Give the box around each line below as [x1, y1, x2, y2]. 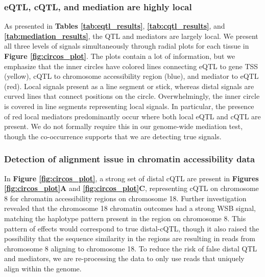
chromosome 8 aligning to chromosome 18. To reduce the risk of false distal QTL [4, 243, 257, 253]
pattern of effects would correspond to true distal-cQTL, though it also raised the [4, 223, 259, 233]
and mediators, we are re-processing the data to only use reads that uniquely [4, 253, 245, 264]
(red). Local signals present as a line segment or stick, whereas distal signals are [4, 80, 254, 91]
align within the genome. [4, 263, 82, 273]
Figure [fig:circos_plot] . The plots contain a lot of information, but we [4, 51, 235, 61]
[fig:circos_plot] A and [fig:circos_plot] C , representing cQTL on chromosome [4, 183, 259, 194]
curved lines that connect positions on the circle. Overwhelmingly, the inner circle [4, 91, 260, 101]
